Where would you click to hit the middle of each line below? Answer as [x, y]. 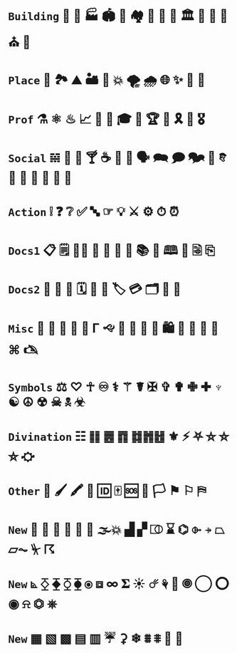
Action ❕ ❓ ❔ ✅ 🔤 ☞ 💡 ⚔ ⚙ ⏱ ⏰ [94, 211]
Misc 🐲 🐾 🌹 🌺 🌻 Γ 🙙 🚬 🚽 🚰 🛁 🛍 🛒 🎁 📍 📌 [114, 328]
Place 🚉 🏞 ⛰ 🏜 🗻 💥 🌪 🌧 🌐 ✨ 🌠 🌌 [107, 80]
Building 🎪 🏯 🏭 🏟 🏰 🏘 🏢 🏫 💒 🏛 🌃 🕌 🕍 [118, 16]
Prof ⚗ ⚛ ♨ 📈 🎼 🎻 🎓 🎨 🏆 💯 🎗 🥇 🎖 [107, 119]
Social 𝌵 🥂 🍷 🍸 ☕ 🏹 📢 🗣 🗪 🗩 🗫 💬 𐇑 [117, 158]
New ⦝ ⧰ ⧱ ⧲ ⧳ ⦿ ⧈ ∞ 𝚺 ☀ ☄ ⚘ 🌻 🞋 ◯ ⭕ [119, 584]
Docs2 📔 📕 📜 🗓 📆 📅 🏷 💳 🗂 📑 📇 [95, 289]
